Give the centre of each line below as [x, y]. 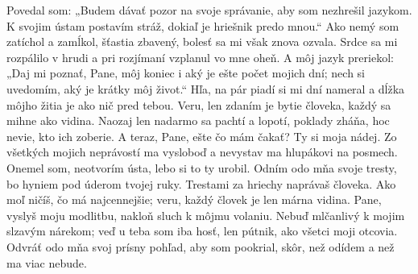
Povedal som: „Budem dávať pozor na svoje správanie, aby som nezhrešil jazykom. [209, 10]
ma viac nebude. [47, 262]
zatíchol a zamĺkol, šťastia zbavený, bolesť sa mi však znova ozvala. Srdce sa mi [202, 42]
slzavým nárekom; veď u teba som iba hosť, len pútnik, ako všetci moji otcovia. [202, 231]
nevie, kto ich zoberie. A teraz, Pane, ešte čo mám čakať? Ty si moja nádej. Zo [202, 136]
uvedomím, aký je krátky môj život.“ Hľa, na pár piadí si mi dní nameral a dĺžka [206, 88]
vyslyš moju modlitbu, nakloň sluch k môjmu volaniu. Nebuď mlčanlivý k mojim [206, 215]
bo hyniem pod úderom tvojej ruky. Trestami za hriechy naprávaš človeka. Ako [201, 183]
